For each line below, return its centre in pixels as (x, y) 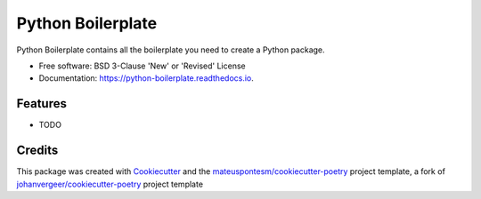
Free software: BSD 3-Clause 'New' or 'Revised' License (142, 66)
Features (41, 103)
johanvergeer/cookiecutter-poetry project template (110, 184)
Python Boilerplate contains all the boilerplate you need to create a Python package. (171, 50)
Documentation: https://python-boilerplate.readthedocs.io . (146, 78)
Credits (37, 151)
